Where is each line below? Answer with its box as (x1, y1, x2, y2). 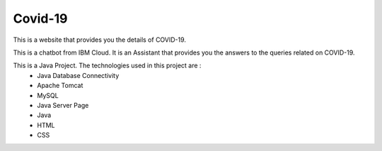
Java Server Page (37, 101, 89, 109)
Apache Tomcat (37, 82, 83, 90)
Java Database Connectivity (37, 71, 120, 79)
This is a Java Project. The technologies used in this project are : (13, 61, 202, 70)
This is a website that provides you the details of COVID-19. (13, 35, 187, 44)
